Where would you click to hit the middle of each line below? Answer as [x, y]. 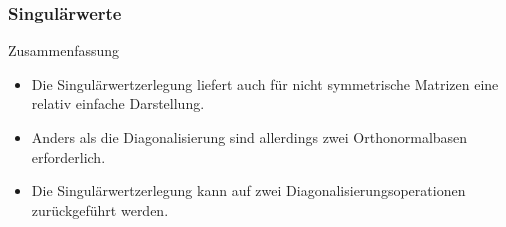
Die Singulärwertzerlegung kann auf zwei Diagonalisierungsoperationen [248, 190]
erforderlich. [68, 156]
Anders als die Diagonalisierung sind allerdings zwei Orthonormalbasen [249, 137]
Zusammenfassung [64, 50]
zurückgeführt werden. [100, 209]
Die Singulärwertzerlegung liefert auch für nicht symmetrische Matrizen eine [265, 83]
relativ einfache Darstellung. [118, 103]
